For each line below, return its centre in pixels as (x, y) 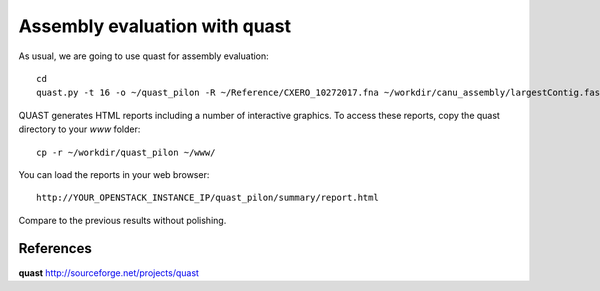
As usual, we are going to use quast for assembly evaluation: (143, 56)
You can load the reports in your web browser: (114, 174)
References (55, 248)
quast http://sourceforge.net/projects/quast (109, 272)
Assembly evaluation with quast (155, 26)
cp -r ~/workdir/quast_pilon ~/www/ (126, 152)
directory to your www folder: (79, 129)
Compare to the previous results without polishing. (122, 220)
